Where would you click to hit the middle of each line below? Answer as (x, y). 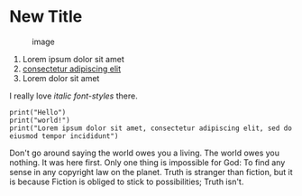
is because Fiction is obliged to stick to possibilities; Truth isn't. (127, 182)
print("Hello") (38, 112)
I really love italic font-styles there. (73, 96)
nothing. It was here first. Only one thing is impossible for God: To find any (147, 162)
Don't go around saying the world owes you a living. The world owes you (145, 153)
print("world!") (40, 120)
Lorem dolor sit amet (61, 78)
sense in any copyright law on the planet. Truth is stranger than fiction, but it (151, 172)
